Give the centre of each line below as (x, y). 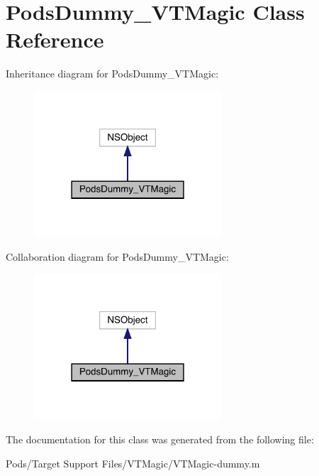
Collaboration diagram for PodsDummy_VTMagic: (117, 256)
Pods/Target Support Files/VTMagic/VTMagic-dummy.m (133, 463)
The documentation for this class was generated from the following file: (160, 439)
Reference (55, 39)
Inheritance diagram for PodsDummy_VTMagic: (112, 74)
